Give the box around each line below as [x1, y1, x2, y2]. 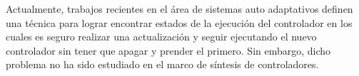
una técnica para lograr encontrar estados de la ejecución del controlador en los [6, 15, 353, 30]
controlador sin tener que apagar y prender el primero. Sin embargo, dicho [6, 43, 331, 58]
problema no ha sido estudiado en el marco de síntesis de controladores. [6, 57, 319, 72]
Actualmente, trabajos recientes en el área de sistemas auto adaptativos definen [6, 1, 353, 16]
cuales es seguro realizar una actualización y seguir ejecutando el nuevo [6, 29, 317, 44]
